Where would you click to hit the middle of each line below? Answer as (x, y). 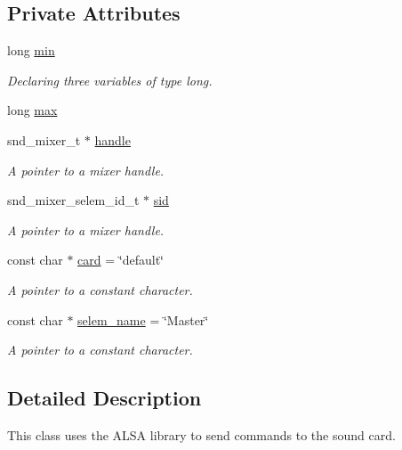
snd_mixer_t (44, 139)
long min (31, 50)
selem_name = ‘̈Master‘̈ (143, 319)
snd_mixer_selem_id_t (73, 200)
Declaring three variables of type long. (110, 80)
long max (32, 110)
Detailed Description (105, 398)
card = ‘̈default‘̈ (121, 260)
